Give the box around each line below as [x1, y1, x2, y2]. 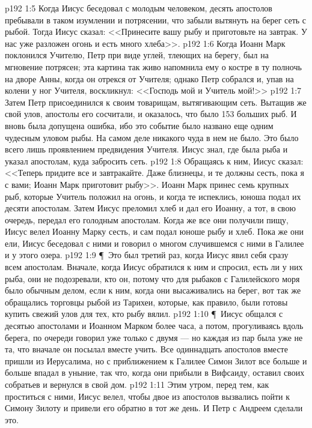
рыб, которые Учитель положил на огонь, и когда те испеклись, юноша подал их [5, 190, 301, 202]
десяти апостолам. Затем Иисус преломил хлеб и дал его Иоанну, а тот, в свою [5, 202, 296, 214]
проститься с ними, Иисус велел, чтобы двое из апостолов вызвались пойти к [5, 390, 290, 402]
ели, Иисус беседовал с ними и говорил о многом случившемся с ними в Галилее [5, 237, 304, 249]
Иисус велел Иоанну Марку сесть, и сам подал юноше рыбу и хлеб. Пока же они [5, 225, 304, 238]
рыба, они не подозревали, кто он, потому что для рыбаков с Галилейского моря [5, 272, 300, 285]
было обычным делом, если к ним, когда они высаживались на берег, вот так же [5, 284, 301, 297]
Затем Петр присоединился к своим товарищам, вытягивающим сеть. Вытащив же [5, 95, 307, 108]
